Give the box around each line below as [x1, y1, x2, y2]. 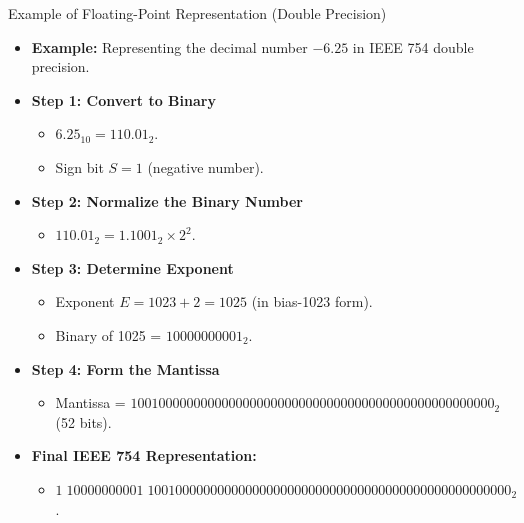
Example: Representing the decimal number [31, 36, 308, 57]
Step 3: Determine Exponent [31, 257, 234, 278]
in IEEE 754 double [352, 36, 474, 57]
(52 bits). [55, 411, 112, 432]
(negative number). [147, 156, 264, 177]
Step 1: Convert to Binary [31, 89, 216, 110]
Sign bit [55, 156, 104, 177]
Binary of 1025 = [55, 324, 162, 345]
